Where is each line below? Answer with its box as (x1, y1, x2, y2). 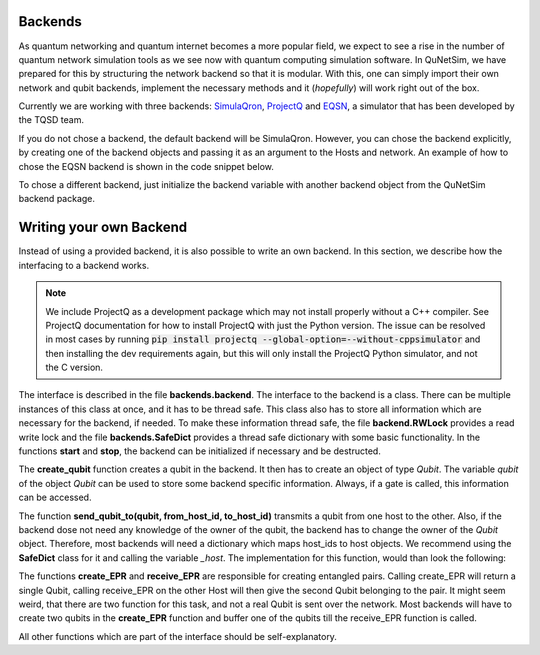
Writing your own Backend (18, 219, 188, 236)
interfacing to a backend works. (18, 259, 150, 271)
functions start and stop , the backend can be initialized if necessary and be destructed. (18, 445, 382, 457)
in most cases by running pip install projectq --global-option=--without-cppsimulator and (45, 333, 481, 345)
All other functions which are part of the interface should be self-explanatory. (18, 630, 337, 642)
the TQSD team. (18, 114, 85, 126)
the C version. (45, 361, 104, 374)
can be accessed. (18, 491, 92, 504)
